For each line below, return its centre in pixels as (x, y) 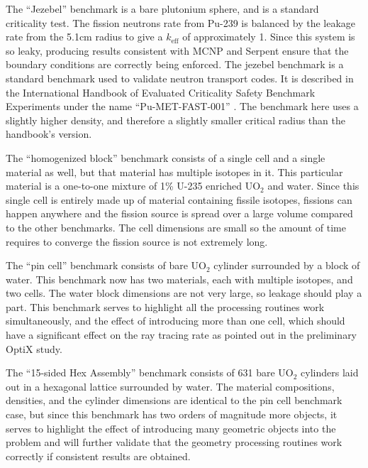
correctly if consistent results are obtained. (98, 456)
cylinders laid (330, 372)
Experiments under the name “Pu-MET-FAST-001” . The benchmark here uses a (182, 106)
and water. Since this (313, 186)
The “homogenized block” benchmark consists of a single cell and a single (166, 157)
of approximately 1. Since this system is (269, 37)
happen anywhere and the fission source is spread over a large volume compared (179, 213)
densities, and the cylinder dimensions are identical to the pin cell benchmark (174, 400)
